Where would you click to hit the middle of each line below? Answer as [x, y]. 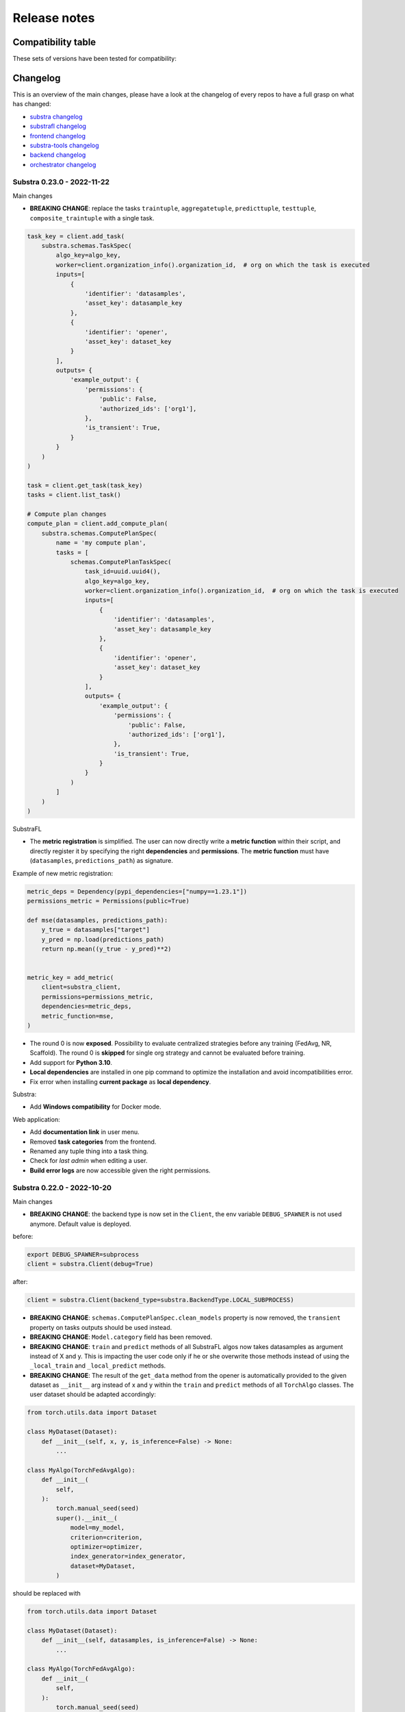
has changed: [32, 104]
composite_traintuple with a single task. [92, 218]
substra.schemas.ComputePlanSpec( [99, 533]
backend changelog [58, 155]
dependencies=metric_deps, [87, 1006]
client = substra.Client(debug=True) [90, 1264]
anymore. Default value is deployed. [80, 1224]
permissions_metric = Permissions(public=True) [108, 901]
